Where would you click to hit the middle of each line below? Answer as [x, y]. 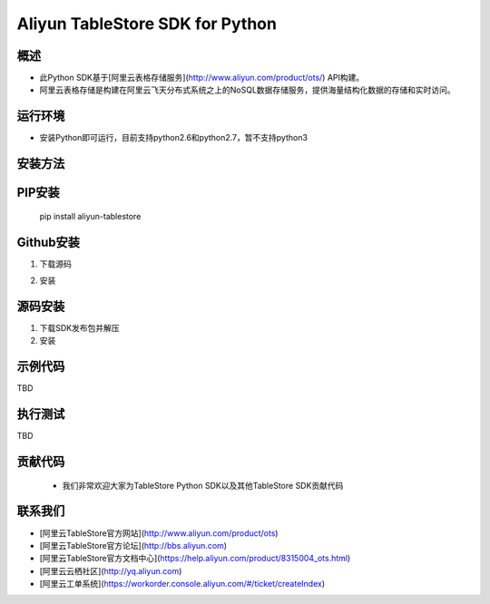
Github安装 [49, 242]
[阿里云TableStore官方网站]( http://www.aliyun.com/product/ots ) [159, 533]
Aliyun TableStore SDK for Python [147, 24]
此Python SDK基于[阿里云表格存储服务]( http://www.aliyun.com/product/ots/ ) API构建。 [202, 78]
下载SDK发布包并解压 [79, 327]
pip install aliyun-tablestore [90, 216]
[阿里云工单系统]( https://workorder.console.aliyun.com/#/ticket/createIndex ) [182, 584]
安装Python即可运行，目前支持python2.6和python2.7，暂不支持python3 [174, 138]
